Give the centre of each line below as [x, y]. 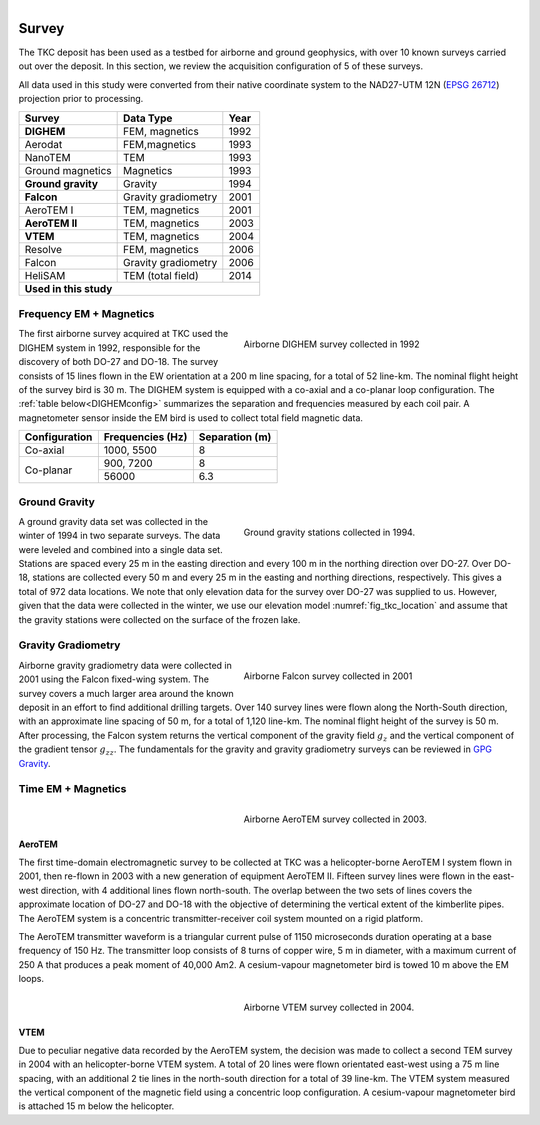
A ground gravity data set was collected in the [113, 521]
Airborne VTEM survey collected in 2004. [329, 1007]
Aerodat [43, 144]
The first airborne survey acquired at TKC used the [123, 334]
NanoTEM [47, 157]
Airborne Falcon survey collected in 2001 [328, 676]
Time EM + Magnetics [72, 789]
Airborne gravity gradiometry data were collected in [125, 665]
